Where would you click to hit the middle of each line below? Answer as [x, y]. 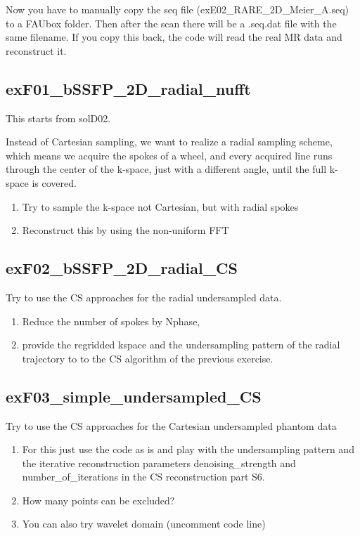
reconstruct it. [36, 50]
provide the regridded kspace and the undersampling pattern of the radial [181, 345]
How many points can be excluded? [98, 500]
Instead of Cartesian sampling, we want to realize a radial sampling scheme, [169, 142]
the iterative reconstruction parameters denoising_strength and [159, 463]
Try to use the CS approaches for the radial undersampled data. [144, 297]
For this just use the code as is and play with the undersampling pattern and [188, 449]
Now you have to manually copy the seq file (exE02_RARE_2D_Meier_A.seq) [178, 9]
